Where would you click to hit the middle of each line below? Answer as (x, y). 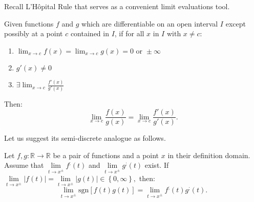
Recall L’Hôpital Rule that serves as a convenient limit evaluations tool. (117, 6)
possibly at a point (34, 33)
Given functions (29, 23)
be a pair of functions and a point (106, 155)
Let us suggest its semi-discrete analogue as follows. (85, 138)
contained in (90, 33)
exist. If (157, 165)
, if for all (129, 33)
